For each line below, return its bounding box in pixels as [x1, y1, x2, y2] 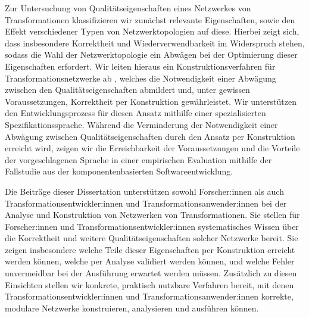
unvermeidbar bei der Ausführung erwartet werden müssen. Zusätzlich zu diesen [5, 267, 297, 279]
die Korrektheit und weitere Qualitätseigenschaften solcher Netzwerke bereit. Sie [5, 232, 298, 244]
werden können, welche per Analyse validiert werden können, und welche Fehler [5, 255, 295, 267]
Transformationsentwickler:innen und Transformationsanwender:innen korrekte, [5, 290, 294, 303]
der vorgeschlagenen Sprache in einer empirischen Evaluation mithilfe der [5, 153, 272, 166]
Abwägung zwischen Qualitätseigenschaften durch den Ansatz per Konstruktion [5, 130, 295, 142]
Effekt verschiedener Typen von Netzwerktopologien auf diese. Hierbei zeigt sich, [5, 25, 299, 38]
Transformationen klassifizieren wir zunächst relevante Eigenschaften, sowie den [5, 13, 295, 26]
